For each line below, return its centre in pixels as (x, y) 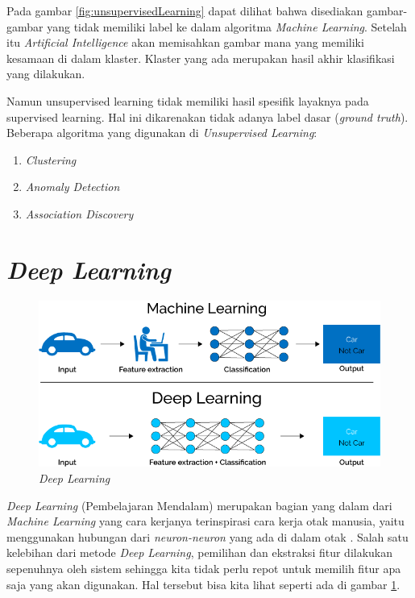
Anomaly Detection (73, 187)
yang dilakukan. (46, 74)
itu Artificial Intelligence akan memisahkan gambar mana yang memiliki (185, 42)
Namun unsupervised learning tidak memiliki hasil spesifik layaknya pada (188, 100)
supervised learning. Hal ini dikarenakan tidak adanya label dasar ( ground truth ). (207, 116)
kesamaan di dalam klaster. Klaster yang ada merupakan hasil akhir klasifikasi (201, 58)
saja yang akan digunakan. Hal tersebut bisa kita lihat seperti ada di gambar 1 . (203, 584)
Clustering (51, 159)
